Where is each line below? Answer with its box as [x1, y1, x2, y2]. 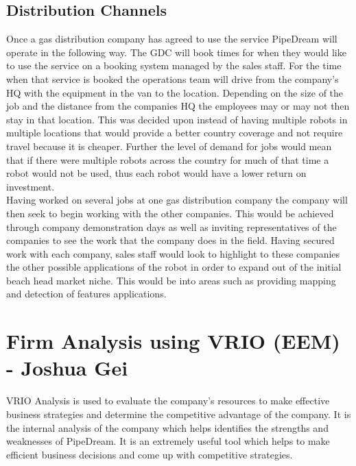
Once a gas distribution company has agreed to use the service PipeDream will [6, 32, 337, 46]
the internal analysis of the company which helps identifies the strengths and [6, 420, 329, 434]
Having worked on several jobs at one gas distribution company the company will [6, 193, 348, 207]
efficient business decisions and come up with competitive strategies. [6, 447, 293, 461]
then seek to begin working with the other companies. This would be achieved [6, 206, 334, 220]
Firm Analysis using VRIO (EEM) [6, 327, 340, 355]
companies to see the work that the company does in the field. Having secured [6, 233, 335, 247]
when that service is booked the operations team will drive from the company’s [6, 71, 339, 86]
